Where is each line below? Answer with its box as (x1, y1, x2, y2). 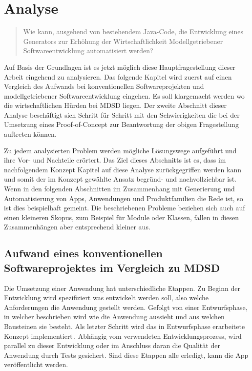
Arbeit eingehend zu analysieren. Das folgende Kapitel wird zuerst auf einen (4, 71, 232, 82)
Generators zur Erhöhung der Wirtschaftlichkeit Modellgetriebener (23, 36, 223, 46)
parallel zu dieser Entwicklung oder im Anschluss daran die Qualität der (4, 340, 220, 350)
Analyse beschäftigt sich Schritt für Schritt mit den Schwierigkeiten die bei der (4, 109, 240, 120)
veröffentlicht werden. (4, 359, 68, 370)
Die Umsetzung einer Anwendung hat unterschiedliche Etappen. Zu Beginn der (4, 283, 240, 293)
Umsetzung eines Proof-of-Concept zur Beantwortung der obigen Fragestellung (4, 119, 239, 129)
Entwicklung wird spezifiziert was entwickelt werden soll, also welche (4, 292, 209, 303)
